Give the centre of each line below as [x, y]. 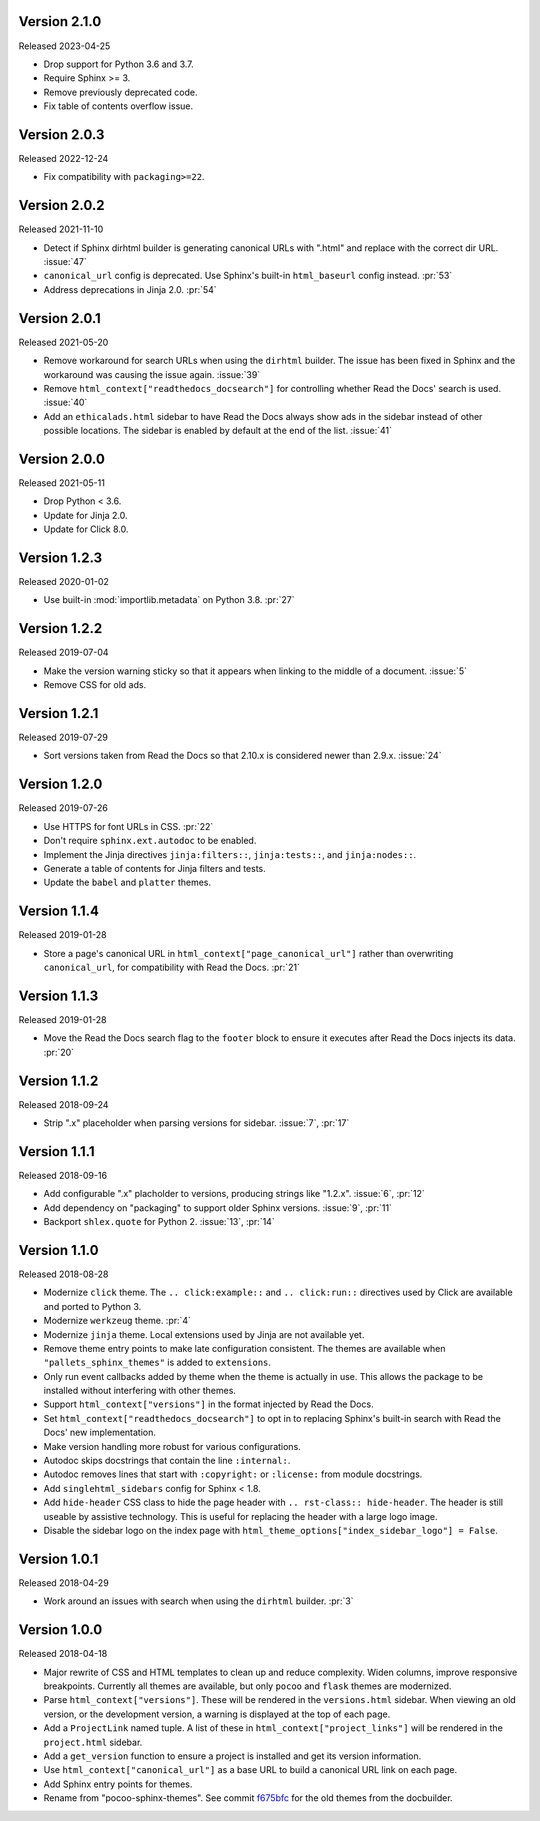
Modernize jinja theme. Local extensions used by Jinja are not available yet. [204, 1334]
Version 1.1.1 [56, 1151]
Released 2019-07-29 [63, 737]
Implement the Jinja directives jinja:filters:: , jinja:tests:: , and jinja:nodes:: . [230, 854]
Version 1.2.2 [60, 628]
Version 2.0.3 [61, 134]
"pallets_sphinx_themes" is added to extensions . [157, 1362]
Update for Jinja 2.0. [85, 515]
